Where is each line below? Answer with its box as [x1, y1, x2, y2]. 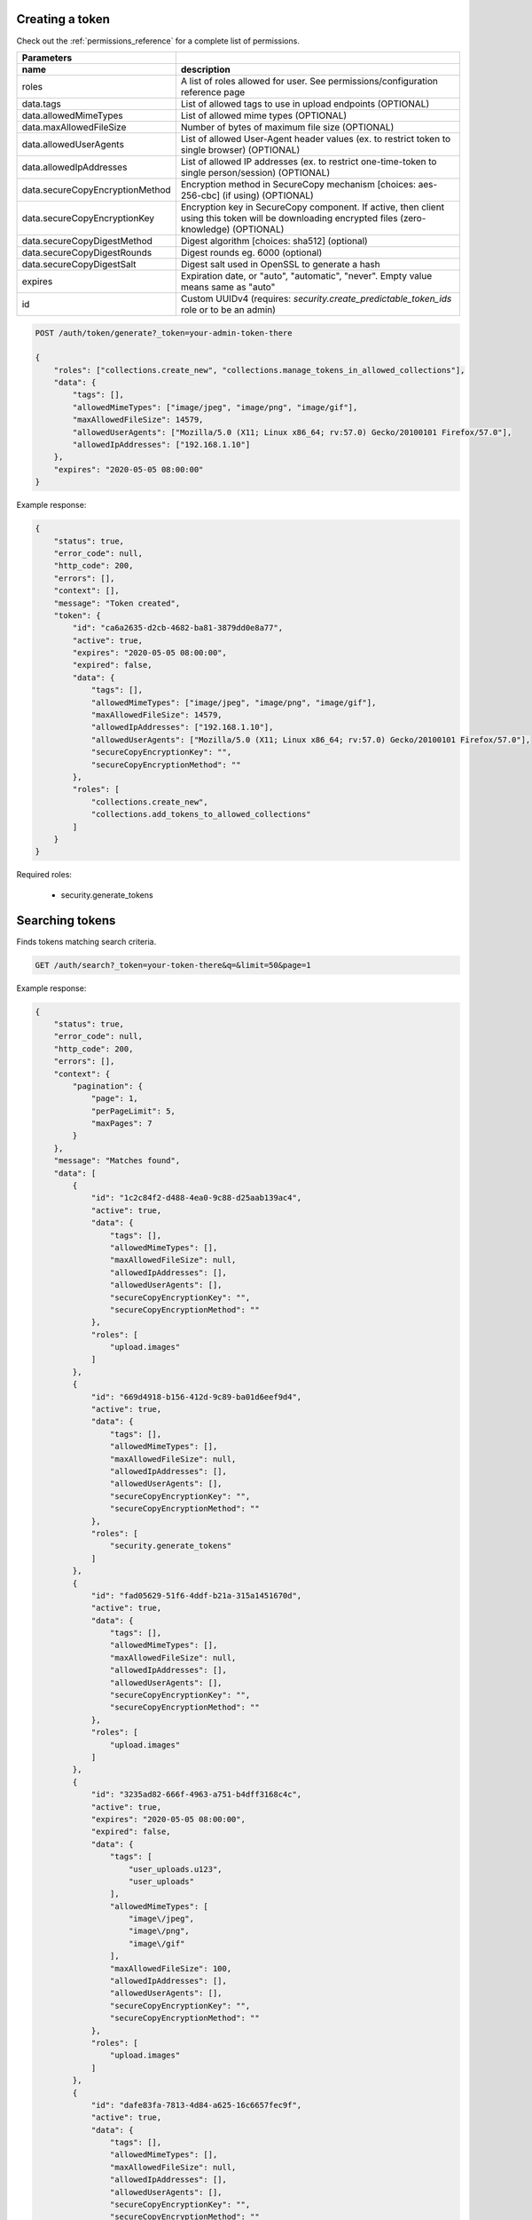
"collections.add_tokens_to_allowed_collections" [90, 809, 311, 820]
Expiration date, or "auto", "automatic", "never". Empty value [180, 269, 433, 281]
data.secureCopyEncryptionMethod [21, 183, 172, 195]
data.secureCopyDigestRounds [21, 246, 153, 258]
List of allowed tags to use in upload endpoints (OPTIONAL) [180, 98, 430, 110]
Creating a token [16, 12, 110, 27]
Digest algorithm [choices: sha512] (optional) [180, 234, 368, 247]
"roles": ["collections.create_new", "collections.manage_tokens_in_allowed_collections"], [53, 365, 465, 375]
